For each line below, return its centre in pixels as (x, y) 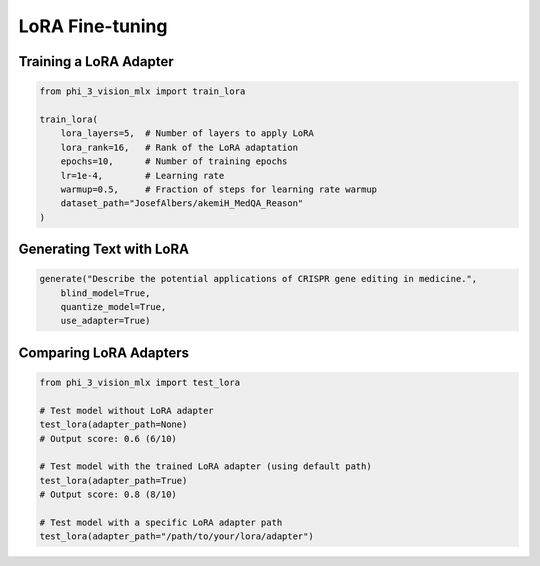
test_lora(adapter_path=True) (113, 480)
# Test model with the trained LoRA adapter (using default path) (205, 466)
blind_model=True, (105, 293)
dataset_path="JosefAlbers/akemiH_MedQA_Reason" (182, 203)
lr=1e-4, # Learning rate (142, 175)
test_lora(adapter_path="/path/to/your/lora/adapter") (176, 536)
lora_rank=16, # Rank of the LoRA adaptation (179, 147)
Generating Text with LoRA (104, 249)
